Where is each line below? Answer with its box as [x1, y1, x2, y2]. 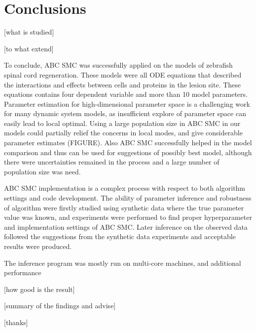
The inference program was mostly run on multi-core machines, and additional [4, 257, 241, 268]
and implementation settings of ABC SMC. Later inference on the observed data [4, 221, 248, 232]
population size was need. [4, 166, 81, 176]
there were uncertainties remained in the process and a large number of [4, 157, 219, 167]
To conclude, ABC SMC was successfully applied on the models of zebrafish [4, 60, 233, 70]
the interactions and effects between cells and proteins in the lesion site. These [4, 79, 241, 89]
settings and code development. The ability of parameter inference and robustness [4, 193, 252, 203]
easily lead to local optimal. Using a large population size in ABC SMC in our [4, 118, 241, 128]
